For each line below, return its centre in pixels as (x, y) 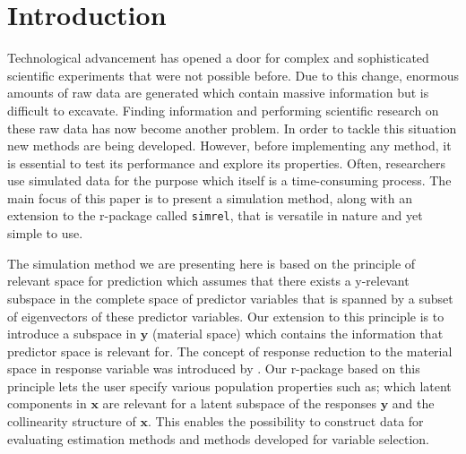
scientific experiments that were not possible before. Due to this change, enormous (233, 75)
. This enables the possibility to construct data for (285, 421)
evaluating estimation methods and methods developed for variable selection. (218, 438)
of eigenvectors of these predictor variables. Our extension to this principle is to (226, 316)
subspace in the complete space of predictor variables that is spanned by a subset (230, 298)
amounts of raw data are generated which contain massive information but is (218, 93)
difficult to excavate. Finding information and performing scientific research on (223, 110)
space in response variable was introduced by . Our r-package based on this (214, 368)
